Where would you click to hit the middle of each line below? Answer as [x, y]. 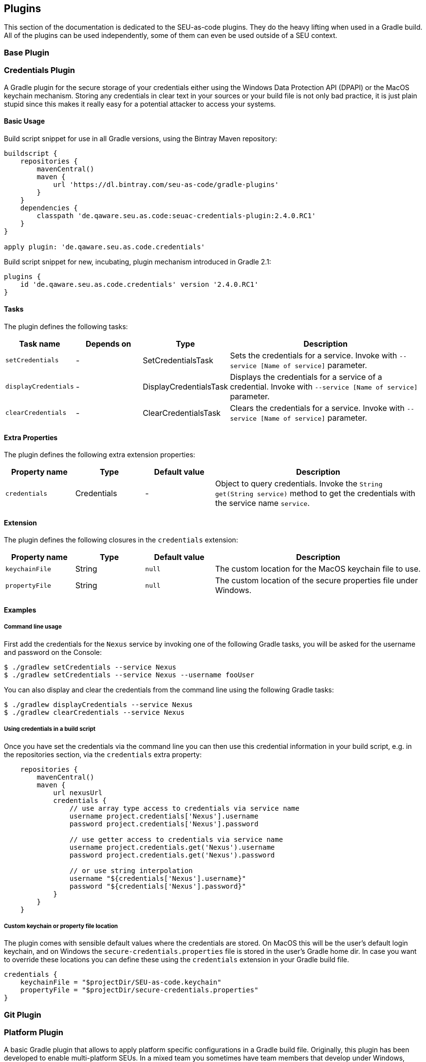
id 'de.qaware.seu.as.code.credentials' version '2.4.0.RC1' [139, 284]
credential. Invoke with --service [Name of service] [324, 386]
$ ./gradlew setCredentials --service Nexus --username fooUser [129, 675]
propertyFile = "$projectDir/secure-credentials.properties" [139, 990]
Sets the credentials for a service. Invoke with [314, 355]
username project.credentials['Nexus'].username [164, 816]
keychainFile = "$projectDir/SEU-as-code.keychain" [121, 982]
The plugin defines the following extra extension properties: [100, 455]
